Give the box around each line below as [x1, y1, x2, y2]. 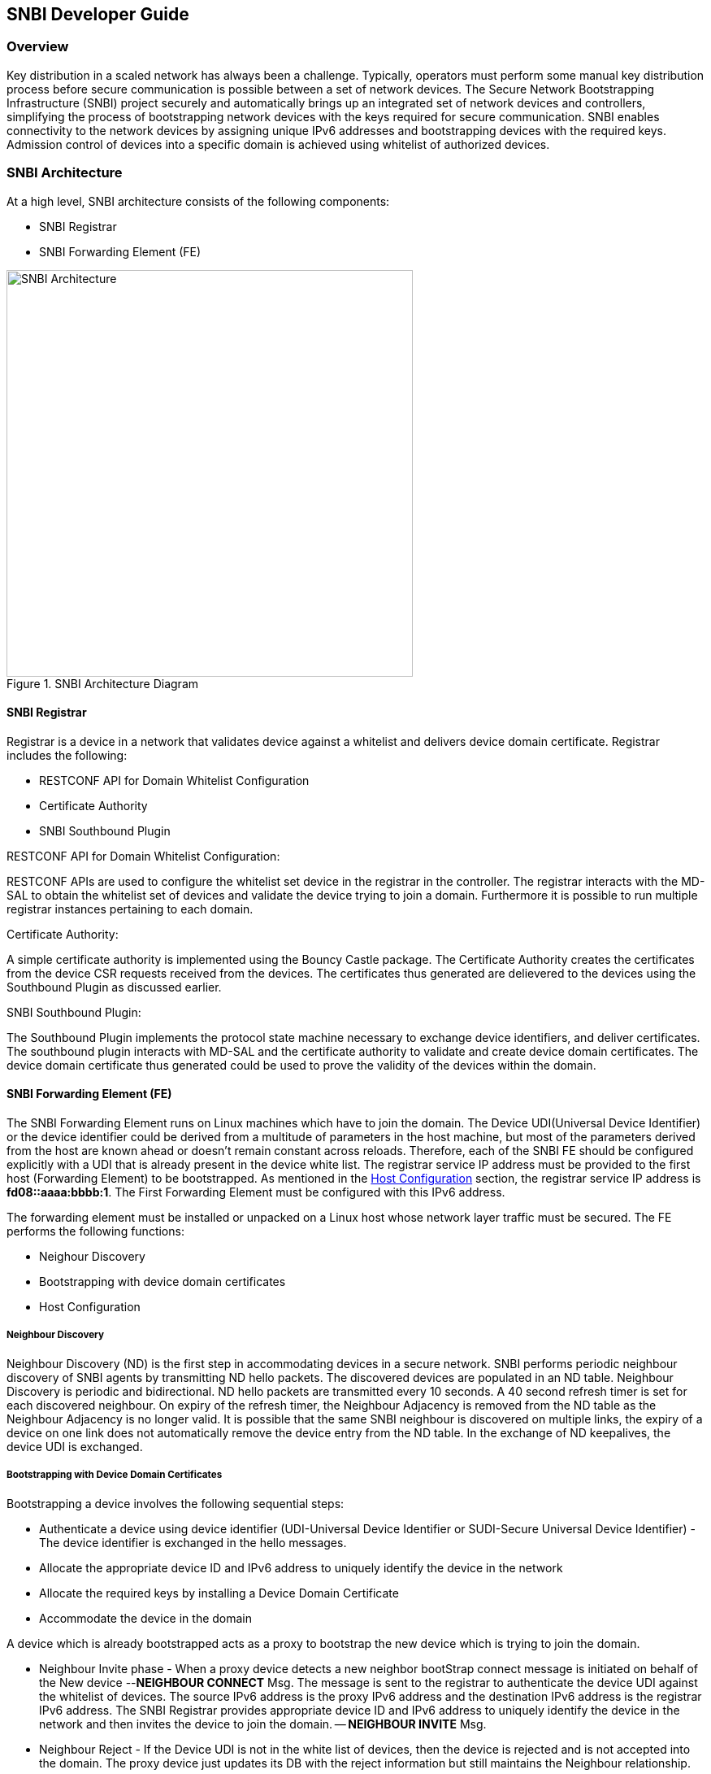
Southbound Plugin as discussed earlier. [7, 979, 222, 994]
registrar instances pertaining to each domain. [7, 901, 254, 916]
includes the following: [7, 748, 128, 762]
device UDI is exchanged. [7, 1439, 143, 1454]
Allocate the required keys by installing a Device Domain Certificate [39, 1585, 399, 1600]
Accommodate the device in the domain [39, 1611, 253, 1625]
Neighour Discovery [39, 1249, 145, 1263]
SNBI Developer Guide [7, 4, 189, 24]
